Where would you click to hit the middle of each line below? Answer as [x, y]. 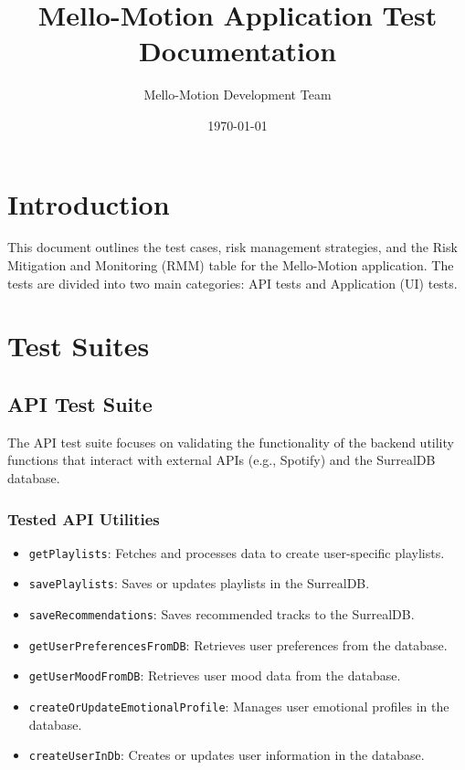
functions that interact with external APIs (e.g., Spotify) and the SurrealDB [222, 460]
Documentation [238, 51]
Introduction [89, 203]
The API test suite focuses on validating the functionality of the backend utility [231, 442]
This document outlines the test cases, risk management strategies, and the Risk [232, 247]
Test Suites [79, 346]
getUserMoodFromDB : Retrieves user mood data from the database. [215, 675]
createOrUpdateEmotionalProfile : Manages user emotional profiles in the [239, 707]
